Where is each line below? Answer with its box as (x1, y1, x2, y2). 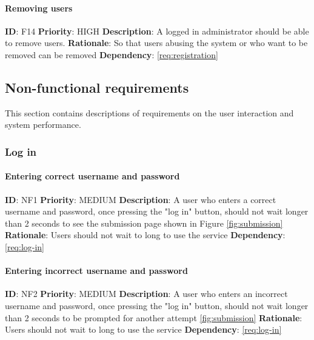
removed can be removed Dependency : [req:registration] (5, 48, 218, 61)
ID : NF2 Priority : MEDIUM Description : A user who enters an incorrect (5, 287, 288, 300)
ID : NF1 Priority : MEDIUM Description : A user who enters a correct (5, 193, 276, 205)
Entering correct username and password (5, 170, 180, 182)
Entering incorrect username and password (5, 264, 188, 277)
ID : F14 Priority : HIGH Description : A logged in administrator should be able (5, 24, 309, 37)
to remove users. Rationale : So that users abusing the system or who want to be (5, 36, 308, 49)
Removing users (5, 1, 73, 14)
